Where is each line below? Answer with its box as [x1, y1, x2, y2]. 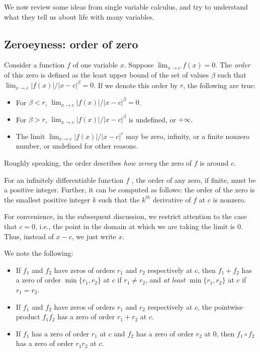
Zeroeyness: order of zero [4, 36, 138, 51]
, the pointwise [198, 301, 243, 312]
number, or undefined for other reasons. [16, 140, 138, 151]
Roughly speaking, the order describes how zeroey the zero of [4, 158, 192, 168]
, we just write [71, 231, 116, 241]
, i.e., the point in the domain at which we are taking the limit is [35, 221, 235, 232]
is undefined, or [128, 114, 176, 124]
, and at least [145, 274, 186, 285]
